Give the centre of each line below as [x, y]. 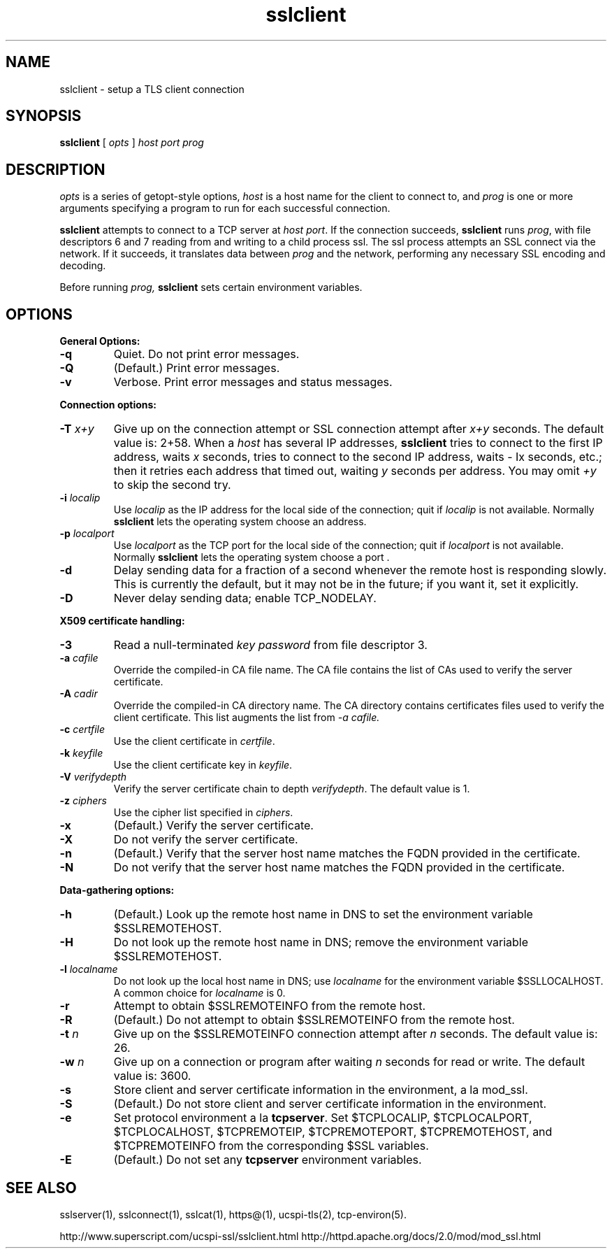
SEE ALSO [41, 1188]
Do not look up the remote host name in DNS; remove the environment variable [321, 942]
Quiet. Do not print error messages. [206, 354]
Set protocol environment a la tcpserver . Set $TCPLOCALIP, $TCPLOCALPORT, [323, 1118]
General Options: [100, 341]
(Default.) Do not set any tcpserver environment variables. [268, 1160]
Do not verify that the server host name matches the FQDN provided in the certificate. [339, 868]
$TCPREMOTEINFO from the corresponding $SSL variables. [271, 1146]
